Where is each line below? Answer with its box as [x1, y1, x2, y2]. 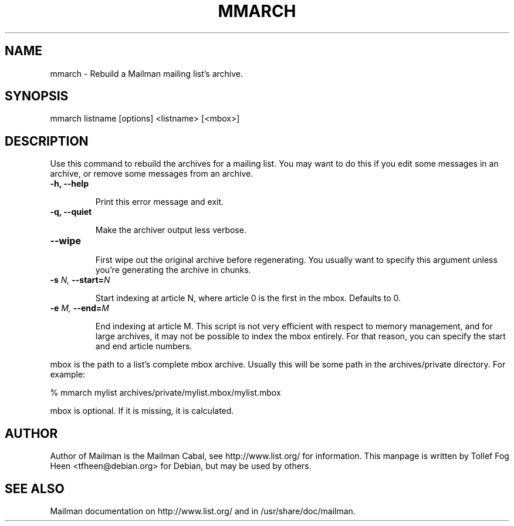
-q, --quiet [50, 207, 92, 217]
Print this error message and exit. [95, 197, 224, 207]
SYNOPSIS [5, 89, 69, 104]
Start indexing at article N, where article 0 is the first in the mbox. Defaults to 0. [95, 293, 401, 304]
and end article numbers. [95, 341, 192, 352]
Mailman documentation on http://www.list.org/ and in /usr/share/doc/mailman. [50, 505, 356, 516]
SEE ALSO [5, 481, 65, 496]
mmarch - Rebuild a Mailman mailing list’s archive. [50, 68, 244, 79]
